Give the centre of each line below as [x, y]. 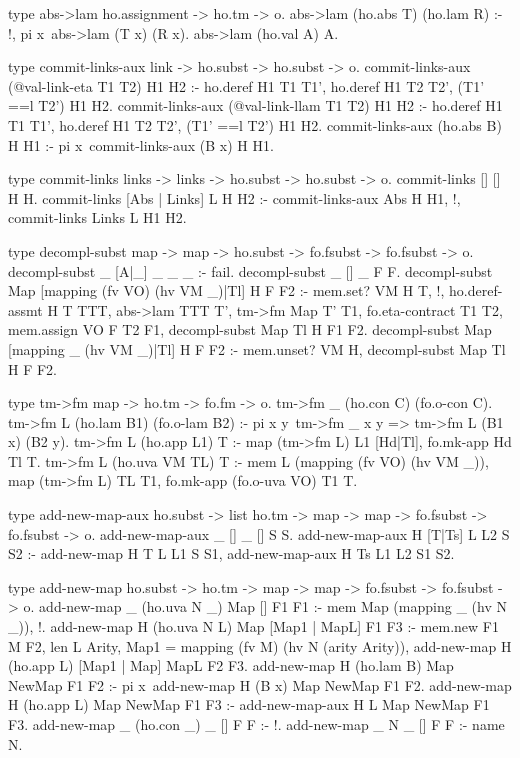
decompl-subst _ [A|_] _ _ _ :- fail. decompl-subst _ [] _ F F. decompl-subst [250, 270]
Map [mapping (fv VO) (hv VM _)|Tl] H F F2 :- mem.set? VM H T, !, [226, 290]
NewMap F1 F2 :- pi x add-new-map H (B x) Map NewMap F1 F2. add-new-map [260, 684]
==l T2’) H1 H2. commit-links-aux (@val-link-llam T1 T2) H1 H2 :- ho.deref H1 [255, 105]
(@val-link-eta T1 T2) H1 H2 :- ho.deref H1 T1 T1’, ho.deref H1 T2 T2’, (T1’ [246, 85]
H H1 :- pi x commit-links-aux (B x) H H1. [141, 144]
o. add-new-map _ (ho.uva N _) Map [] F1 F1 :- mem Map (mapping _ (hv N [265, 606]
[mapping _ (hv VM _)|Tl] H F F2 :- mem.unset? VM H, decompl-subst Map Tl [257, 348]
